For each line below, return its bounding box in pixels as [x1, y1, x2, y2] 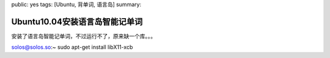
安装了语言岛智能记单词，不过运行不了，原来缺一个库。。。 [11, 32, 156, 39]
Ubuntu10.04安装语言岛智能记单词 [11, 16, 143, 27]
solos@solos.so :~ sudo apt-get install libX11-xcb [11, 43, 133, 51]
